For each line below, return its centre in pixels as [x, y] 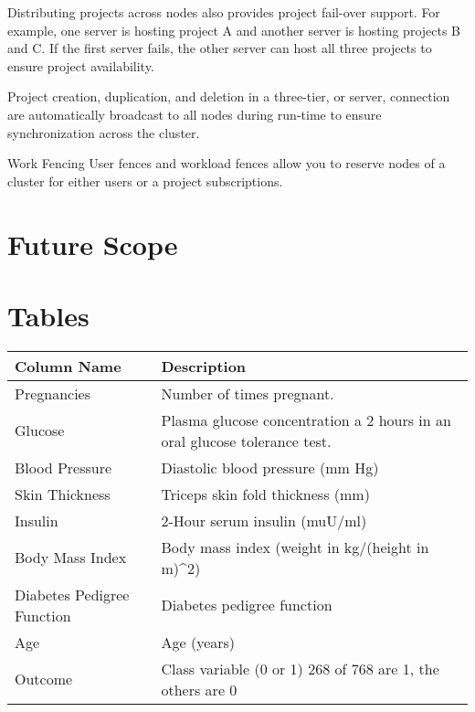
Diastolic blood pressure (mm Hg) [270, 467]
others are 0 [199, 689]
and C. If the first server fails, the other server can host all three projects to [220, 48]
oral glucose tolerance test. [246, 441]
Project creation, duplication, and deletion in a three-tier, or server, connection [229, 96]
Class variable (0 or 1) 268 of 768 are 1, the [300, 668]
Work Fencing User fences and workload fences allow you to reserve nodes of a [227, 163]
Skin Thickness [63, 494]
